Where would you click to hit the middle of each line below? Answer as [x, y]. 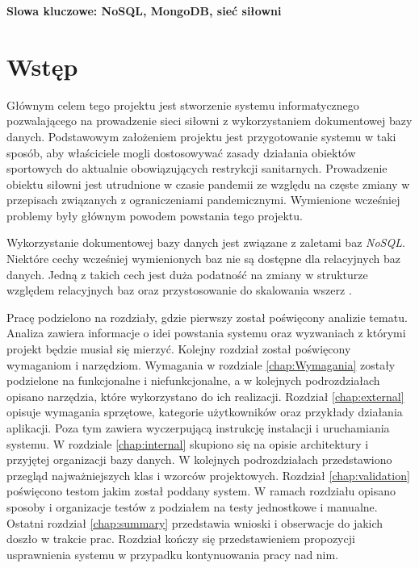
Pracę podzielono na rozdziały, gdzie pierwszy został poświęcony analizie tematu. [207, 317]
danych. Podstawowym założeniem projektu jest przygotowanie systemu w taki [201, 136]
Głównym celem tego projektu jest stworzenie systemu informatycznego [183, 104]
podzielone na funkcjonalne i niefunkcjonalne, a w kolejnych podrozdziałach [193, 380]
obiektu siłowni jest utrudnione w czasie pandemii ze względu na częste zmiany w [208, 184]
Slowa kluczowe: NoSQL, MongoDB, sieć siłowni [144, 10]
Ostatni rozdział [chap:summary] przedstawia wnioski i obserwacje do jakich [195, 522]
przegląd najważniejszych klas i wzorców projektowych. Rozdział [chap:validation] [208, 475]
